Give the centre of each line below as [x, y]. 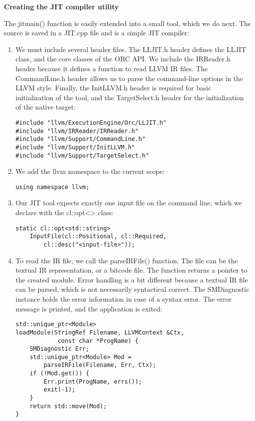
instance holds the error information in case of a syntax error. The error [124, 299]
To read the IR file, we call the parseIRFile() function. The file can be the [127, 260]
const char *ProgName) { [98, 341]
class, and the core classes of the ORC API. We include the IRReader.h [123, 59]
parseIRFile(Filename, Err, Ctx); [100, 365]
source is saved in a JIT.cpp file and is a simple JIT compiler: [97, 33]
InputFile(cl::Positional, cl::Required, [98, 237]
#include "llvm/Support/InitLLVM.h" [75, 147]
